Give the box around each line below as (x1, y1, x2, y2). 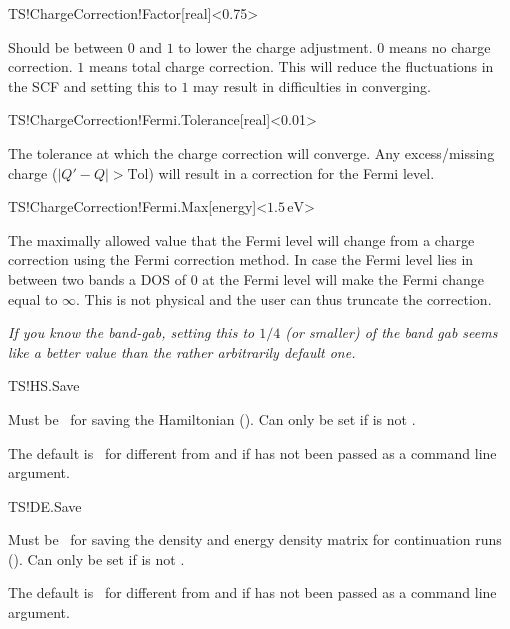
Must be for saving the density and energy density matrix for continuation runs (8, 529, 502, 550)
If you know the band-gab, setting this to (8, 322, 255, 343)
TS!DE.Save (8, 495, 82, 516)
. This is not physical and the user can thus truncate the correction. (76, 288, 492, 309)
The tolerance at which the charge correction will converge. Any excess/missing (8, 142, 495, 163)
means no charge (388, 36, 491, 57)
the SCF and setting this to (8, 75, 177, 96)
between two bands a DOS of (8, 268, 186, 289)
